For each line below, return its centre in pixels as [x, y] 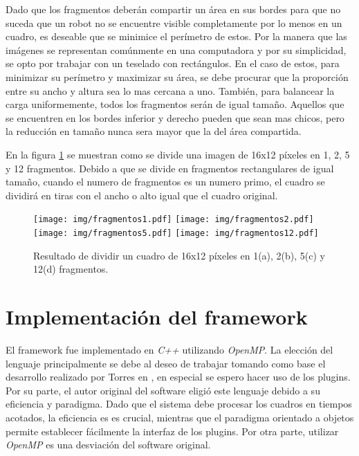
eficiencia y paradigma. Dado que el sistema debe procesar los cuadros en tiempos [179, 404]
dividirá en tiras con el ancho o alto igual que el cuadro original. [142, 195]
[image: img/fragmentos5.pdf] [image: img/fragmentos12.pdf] [176, 233]
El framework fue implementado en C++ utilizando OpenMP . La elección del [169, 349]
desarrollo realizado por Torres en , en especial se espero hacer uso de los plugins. [178, 377]
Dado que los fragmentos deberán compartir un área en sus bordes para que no [173, 9]
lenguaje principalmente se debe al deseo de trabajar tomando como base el [166, 363]
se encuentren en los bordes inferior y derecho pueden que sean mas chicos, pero [175, 117]
